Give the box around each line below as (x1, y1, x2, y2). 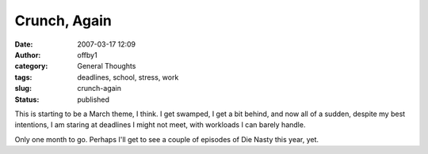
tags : (14, 72, 32, 82)
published (77, 95, 110, 104)
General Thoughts (77, 62, 136, 71)
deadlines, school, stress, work (77, 72, 179, 82)
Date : (14, 39, 33, 49)
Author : (14, 50, 41, 59)
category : (14, 62, 48, 71)
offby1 (77, 50, 98, 59)
